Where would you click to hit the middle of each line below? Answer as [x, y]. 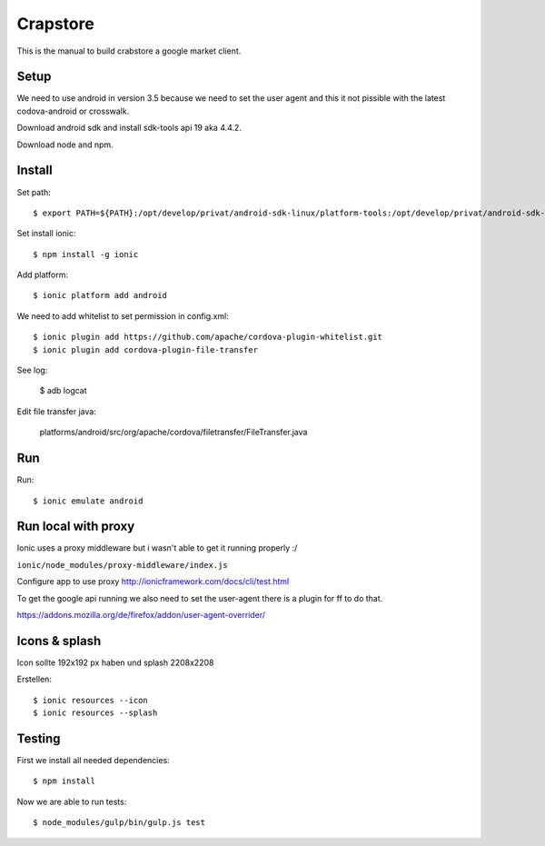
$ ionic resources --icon [91, 700]
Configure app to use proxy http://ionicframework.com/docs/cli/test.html [153, 582]
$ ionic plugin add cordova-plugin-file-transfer [146, 349]
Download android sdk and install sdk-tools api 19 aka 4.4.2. [129, 128]
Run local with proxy [76, 527]
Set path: [34, 192]
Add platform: [42, 275]
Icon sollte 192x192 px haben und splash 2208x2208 [115, 662]
